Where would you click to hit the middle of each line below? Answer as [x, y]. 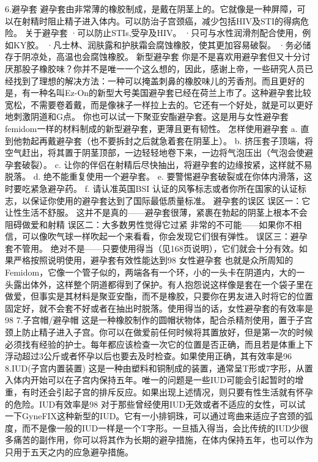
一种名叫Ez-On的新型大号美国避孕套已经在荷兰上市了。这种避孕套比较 [171, 93]
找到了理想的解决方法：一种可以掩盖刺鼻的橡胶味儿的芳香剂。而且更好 [154, 80]
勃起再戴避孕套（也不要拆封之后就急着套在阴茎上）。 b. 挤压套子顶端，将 [167, 140]
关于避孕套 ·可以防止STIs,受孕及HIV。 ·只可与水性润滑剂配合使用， [164, 33]
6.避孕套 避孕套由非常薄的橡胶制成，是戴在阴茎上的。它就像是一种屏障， [151, 9]
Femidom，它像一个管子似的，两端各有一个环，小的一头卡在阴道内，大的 [151, 272]
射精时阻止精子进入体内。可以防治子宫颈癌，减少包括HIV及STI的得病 [161, 20]
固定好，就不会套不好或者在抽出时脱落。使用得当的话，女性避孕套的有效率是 [159, 308]
